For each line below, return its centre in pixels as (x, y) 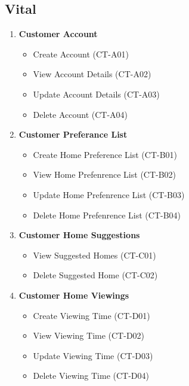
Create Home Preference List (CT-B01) (105, 154)
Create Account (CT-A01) (81, 54)
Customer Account (58, 34)
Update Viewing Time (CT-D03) (93, 355)
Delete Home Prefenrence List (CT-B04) (107, 215)
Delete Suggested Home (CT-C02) (95, 275)
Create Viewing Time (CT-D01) (92, 315)
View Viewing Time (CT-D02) (89, 335)
